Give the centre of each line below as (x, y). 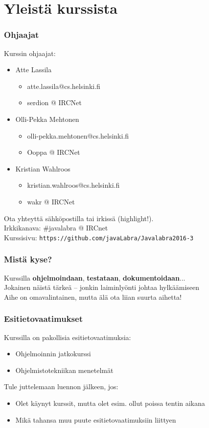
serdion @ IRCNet (54, 102)
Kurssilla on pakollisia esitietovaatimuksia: (68, 337)
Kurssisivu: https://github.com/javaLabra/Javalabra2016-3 (99, 237)
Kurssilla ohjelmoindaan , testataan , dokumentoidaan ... (95, 277)
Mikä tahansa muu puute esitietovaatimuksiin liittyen (96, 419)
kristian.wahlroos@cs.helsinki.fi (73, 185)
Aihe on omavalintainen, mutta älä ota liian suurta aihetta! (93, 297)
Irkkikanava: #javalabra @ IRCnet (56, 228)
